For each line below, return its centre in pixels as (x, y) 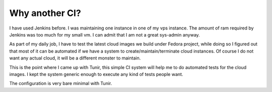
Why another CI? (45, 13)
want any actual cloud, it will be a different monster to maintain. (75, 58)
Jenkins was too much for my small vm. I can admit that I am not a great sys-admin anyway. (105, 34)
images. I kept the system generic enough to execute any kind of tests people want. (96, 74)
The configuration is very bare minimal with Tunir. (61, 83)
